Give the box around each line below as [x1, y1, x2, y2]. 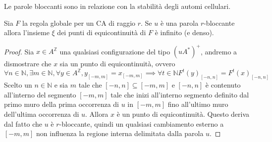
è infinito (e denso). [155, 27, 214, 38]
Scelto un [4, 80, 32, 90]
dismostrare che [4, 58, 52, 69]
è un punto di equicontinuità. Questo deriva [116, 109, 250, 119]
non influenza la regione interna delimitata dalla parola [36, 128, 204, 139]
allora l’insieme [4, 27, 50, 38]
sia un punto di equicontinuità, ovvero [59, 58, 175, 69]
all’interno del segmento [4, 89, 76, 99]
